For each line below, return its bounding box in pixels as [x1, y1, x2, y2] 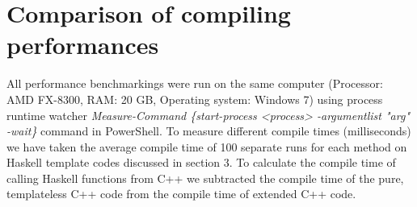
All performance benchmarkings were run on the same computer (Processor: [6, 75, 383, 92]
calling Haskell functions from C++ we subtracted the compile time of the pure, [6, 169, 404, 186]
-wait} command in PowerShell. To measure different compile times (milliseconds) [6, 122, 411, 139]
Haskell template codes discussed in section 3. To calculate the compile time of [6, 154, 396, 171]
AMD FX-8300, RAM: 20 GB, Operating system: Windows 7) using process [6, 90, 383, 107]
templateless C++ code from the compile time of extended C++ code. [6, 185, 356, 202]
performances [6, 28, 159, 61]
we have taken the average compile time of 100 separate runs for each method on [6, 138, 407, 155]
